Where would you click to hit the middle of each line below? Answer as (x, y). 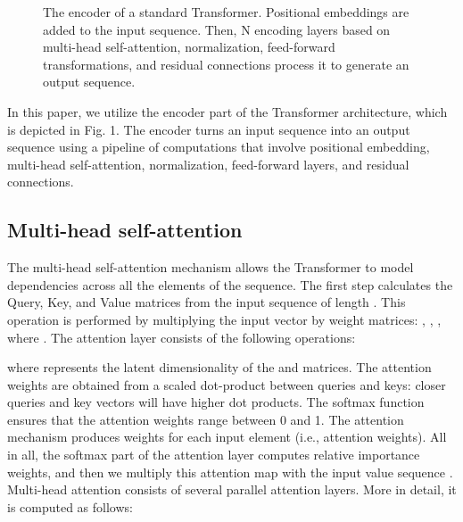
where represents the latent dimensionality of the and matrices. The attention (219, 367)
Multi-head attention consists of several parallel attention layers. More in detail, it (232, 489)
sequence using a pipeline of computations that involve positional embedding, (219, 147)
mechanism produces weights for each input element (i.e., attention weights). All (227, 437)
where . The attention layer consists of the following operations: (182, 337)
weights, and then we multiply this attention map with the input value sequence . (230, 472)
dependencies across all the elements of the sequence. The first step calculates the (230, 284)
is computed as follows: (70, 506)
